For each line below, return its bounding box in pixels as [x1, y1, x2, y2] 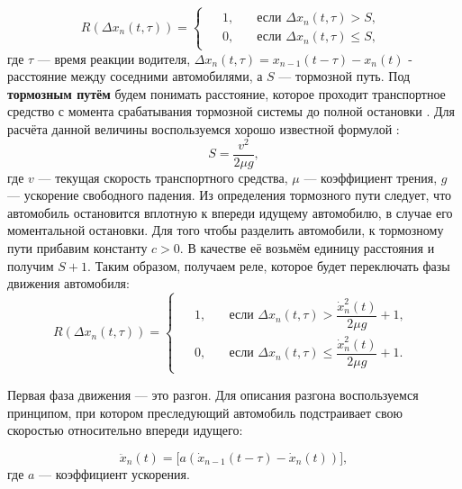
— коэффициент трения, [303, 168, 438, 186]
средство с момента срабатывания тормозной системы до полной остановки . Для [7, 102, 456, 121]
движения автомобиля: [7, 274, 130, 293]
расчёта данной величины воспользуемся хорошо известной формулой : [7, 119, 400, 138]
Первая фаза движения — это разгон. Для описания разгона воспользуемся [7, 385, 419, 403]
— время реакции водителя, [37, 49, 191, 68]
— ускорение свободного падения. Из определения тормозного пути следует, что [7, 186, 452, 204]
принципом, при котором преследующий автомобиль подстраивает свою [7, 403, 403, 421]
